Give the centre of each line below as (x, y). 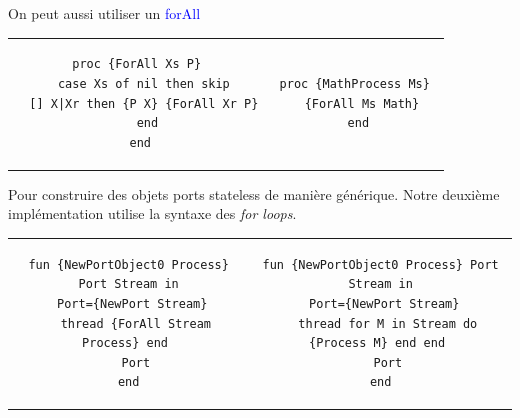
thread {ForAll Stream (135, 323)
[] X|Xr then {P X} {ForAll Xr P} (144, 103)
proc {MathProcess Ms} (354, 83)
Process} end (125, 343)
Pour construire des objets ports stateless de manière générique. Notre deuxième (254, 193)
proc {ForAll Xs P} (137, 64)
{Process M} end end (377, 343)
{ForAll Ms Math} (362, 103)
